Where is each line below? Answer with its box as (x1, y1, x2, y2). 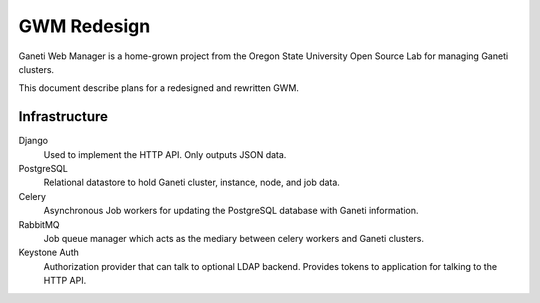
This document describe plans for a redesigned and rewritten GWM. (18, 82, 300, 94)
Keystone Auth (18, 246, 80, 259)
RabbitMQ (18, 218, 60, 230)
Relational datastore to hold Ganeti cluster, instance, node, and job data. (43, 176, 340, 189)
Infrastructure (18, 108, 109, 125)
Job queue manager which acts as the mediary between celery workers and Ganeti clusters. (43, 232, 425, 244)
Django (18, 135, 49, 147)
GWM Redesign (18, 15, 151, 37)
